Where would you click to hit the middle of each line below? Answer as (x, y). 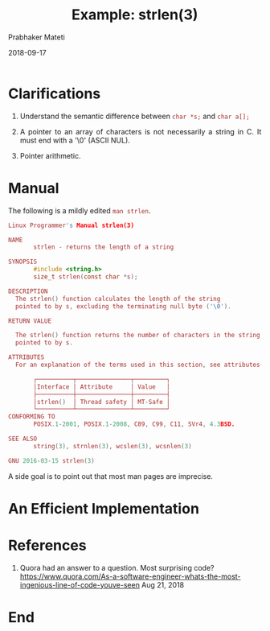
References (47, 546)
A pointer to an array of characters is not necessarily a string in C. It (141, 131)
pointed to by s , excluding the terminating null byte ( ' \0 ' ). (123, 306)
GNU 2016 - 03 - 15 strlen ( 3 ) (51, 460)
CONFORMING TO (32, 417)
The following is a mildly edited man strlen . (80, 210)
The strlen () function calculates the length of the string (118, 299)
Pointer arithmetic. (50, 155)
